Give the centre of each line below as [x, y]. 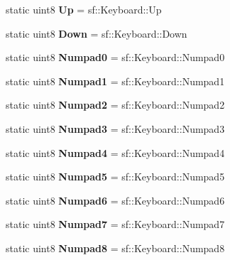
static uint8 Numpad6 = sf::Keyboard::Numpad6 [115, 200]
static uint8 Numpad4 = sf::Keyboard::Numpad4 [115, 152]
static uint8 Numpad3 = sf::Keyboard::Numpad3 [115, 128]
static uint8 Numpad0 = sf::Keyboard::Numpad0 [115, 57]
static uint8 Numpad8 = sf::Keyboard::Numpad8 [115, 248]
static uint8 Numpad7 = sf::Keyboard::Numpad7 [115, 224]
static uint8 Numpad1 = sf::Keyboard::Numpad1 [115, 81]
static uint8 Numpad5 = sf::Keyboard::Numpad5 [115, 177]
